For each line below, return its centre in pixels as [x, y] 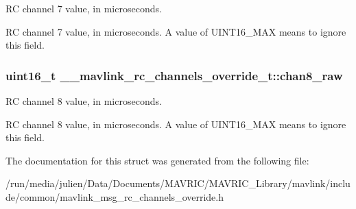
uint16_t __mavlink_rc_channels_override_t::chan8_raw [174, 75]
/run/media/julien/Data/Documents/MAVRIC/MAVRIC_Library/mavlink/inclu [178, 183]
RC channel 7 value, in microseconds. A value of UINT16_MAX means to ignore [176, 31]
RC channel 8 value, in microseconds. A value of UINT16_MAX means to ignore [176, 124]
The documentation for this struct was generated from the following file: [157, 160]
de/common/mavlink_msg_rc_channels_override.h [115, 196]
